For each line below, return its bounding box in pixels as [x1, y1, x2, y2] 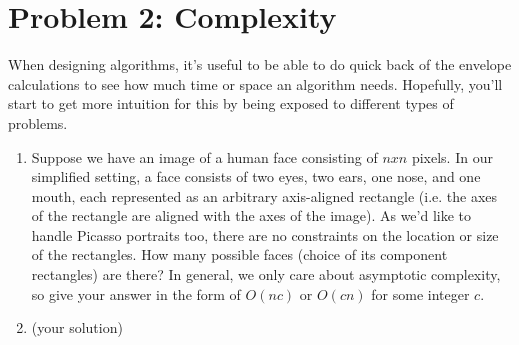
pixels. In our [411, 146, 493, 167]
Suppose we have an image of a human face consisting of [31, 146, 378, 167]
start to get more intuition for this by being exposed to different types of [8, 93, 454, 114]
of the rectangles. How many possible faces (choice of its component [31, 244, 448, 265]
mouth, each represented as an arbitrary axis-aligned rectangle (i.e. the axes [31, 185, 498, 206]
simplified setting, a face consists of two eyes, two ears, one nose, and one [31, 166, 481, 187]
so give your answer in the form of [31, 283, 241, 304]
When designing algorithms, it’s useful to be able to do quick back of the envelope [8, 54, 512, 75]
